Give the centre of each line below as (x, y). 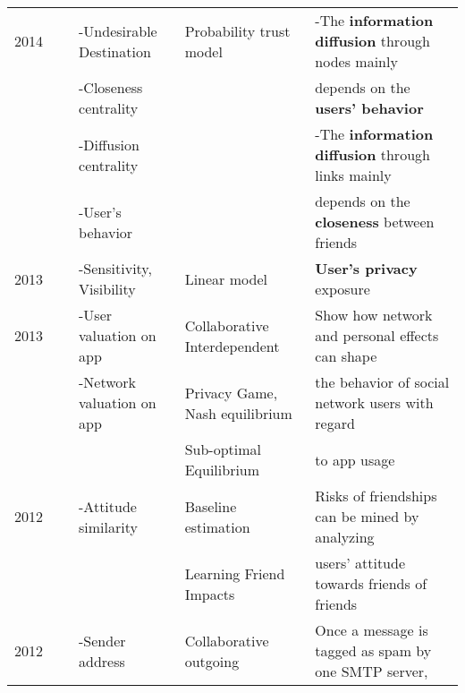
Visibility (107, 289)
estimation (217, 526)
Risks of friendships (376, 496)
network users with (374, 402)
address (102, 661)
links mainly (353, 175)
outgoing (212, 661)
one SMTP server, (372, 671)
